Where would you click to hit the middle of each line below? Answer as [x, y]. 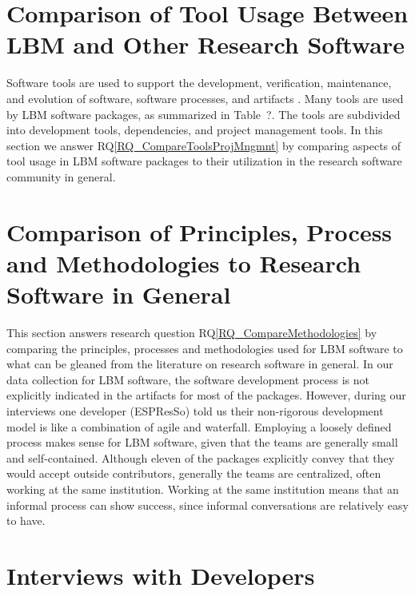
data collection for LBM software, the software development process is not [188, 379]
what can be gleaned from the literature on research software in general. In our [200, 364]
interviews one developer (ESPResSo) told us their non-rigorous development [195, 410]
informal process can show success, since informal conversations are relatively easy [207, 505]
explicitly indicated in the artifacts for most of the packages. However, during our [206, 395]
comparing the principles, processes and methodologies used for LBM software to [205, 348]
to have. [26, 521]
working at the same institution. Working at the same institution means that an [203, 489]
